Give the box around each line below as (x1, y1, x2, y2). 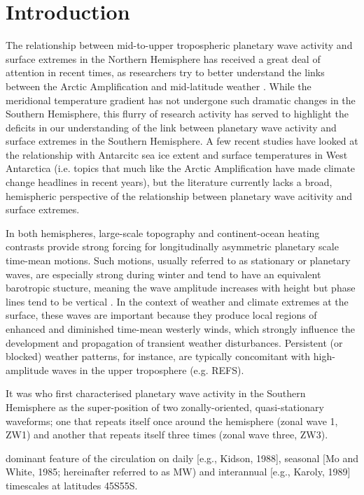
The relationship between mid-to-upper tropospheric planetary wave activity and (6, 38, 353, 52)
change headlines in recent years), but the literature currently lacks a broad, (6, 175, 332, 189)
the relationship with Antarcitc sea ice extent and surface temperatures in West (6, 147, 348, 162)
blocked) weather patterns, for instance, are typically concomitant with (6, 349, 311, 364)
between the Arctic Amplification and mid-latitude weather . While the (6, 78, 311, 93)
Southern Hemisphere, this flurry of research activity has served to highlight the (6, 106, 349, 121)
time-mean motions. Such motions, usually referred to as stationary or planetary (6, 253, 351, 268)
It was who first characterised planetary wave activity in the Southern (6, 386, 306, 401)
